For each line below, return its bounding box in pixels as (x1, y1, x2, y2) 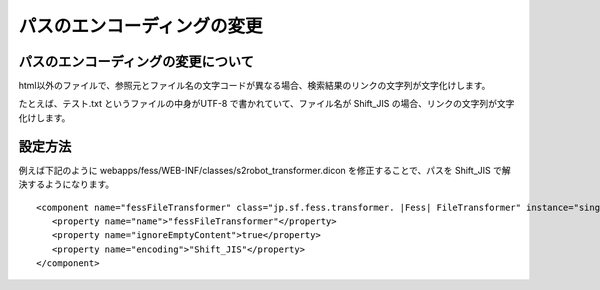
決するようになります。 (18, 178, 115, 190)
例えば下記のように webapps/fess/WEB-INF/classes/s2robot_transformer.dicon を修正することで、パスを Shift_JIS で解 (18, 164, 511, 176)
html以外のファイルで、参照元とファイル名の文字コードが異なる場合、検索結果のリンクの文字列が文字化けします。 (18, 80, 491, 92)
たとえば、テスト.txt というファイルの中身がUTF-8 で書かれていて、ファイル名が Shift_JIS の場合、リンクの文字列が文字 (18, 98, 515, 110)
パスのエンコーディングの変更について (18, 53, 254, 70)
